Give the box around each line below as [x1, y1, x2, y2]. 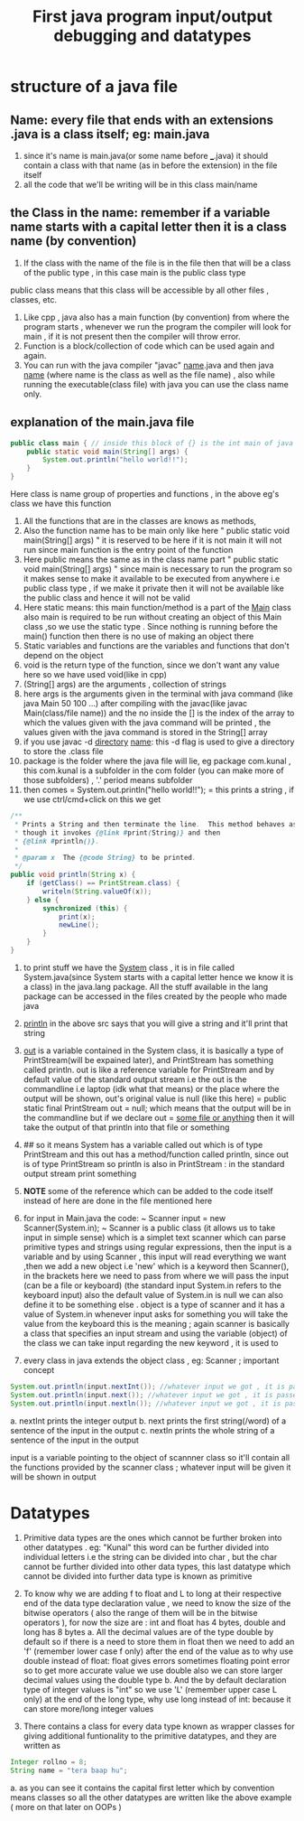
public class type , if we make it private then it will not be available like [23, 583, 285, 593]
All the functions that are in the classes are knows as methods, [23, 516, 256, 526]
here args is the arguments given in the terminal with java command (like [23, 688, 294, 699]
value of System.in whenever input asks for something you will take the [23, 1308, 289, 1320]
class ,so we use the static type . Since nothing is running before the [23, 621, 279, 631]
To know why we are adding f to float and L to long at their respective [23, 1588, 282, 1600]
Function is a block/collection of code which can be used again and [23, 341, 274, 351]
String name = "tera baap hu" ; [10, 1766, 128, 1776]
